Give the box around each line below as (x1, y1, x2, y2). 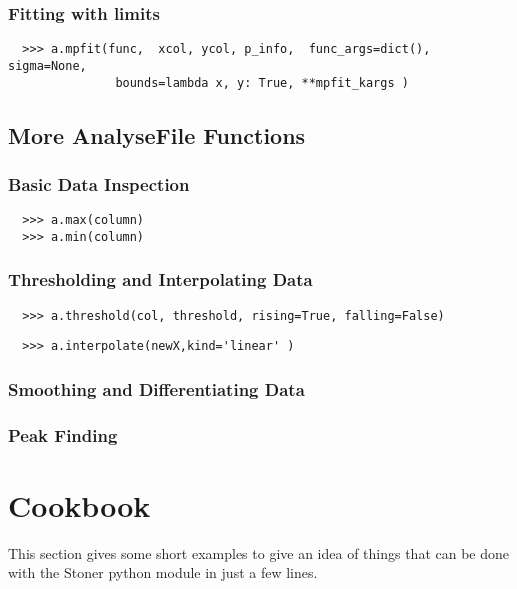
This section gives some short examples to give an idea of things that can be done (8, 542, 510, 563)
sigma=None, (8, 58, 87, 73)
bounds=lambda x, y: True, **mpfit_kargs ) (115, 75, 409, 90)
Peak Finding (8, 422, 118, 447)
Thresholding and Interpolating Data (8, 267, 313, 292)
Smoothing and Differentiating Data (8, 376, 305, 401)
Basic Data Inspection (8, 171, 190, 196)
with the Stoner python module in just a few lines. (8, 562, 318, 583)
